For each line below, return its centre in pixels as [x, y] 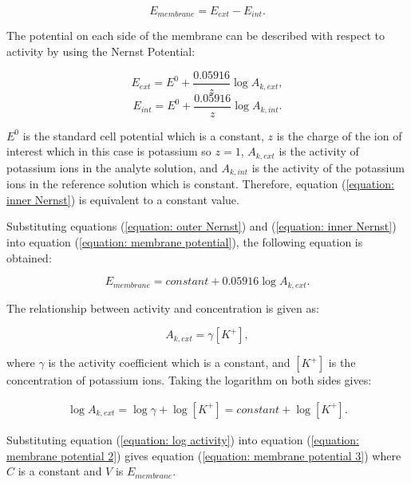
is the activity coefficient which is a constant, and [169, 363]
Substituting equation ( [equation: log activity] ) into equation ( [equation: [183, 439]
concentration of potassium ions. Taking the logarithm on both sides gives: [189, 380]
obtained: [29, 257]
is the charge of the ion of [339, 135]
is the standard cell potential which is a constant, [143, 135]
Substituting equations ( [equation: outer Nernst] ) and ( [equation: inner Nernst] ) [202, 226]
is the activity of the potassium [328, 167]
